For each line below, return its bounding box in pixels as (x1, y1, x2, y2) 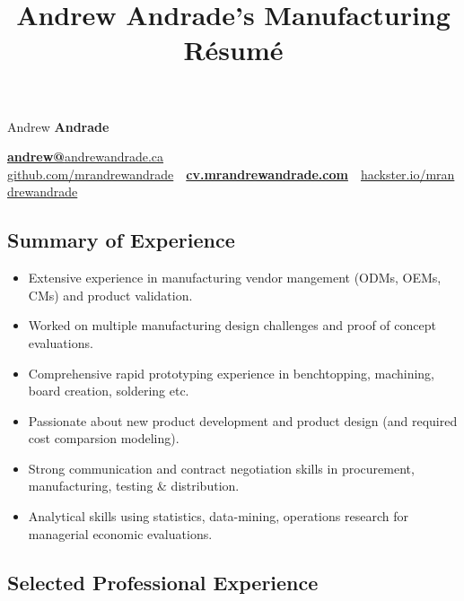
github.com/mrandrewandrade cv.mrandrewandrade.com (7, 164, 348, 183)
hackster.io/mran (360, 164, 455, 183)
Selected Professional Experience (7, 568, 319, 596)
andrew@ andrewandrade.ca (7, 147, 164, 166)
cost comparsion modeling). (28, 429, 179, 448)
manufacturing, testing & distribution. (28, 476, 240, 495)
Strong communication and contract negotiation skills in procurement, (28, 458, 415, 477)
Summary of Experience (7, 226, 235, 254)
